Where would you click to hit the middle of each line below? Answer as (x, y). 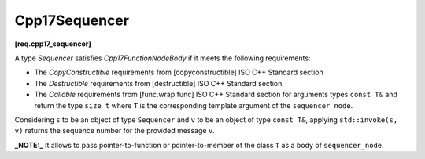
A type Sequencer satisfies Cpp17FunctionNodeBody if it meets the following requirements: (163, 58)
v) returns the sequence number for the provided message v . (115, 131)
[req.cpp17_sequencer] (53, 44)
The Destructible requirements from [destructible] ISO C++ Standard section (158, 83)
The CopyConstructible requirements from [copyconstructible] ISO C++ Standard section (179, 72)
